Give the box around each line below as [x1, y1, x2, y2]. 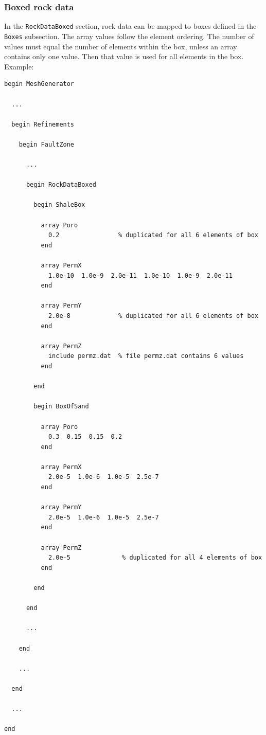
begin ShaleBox [33, 201, 85, 209]
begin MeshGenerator [4, 80, 75, 88]
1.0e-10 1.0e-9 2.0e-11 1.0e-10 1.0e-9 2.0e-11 [48, 272, 233, 279]
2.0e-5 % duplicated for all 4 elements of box [48, 554, 262, 562]
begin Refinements [11, 120, 75, 128]
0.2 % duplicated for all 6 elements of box [48, 231, 258, 239]
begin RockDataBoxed [26, 181, 96, 189]
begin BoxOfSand [33, 403, 89, 410]
